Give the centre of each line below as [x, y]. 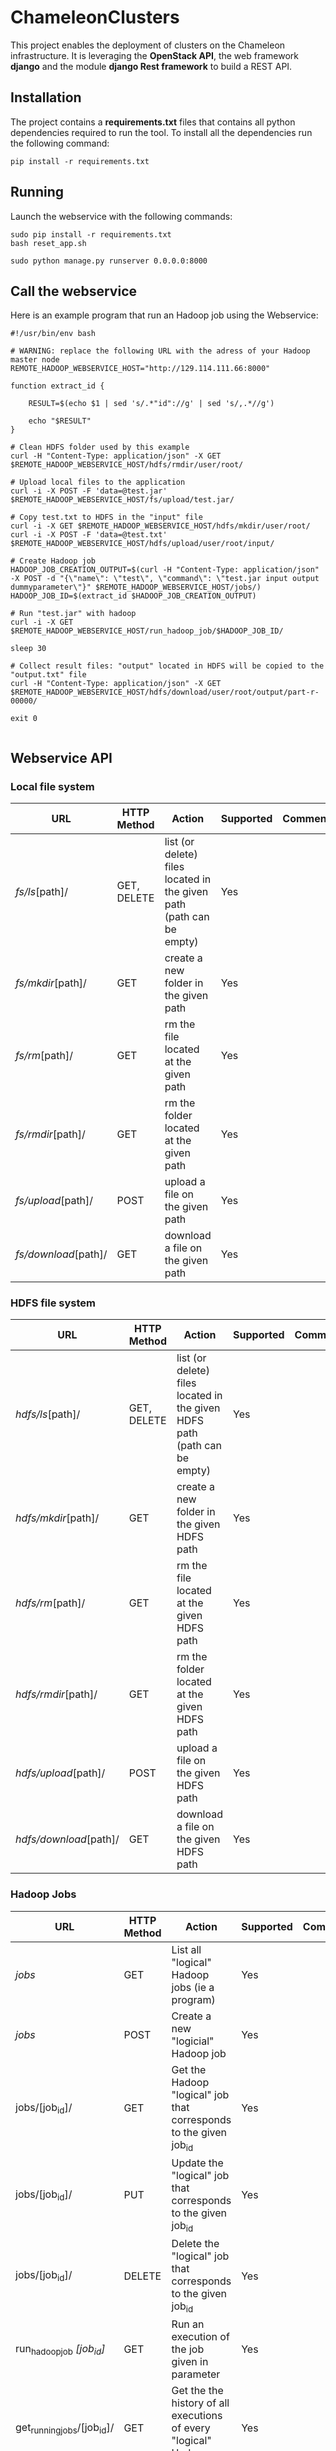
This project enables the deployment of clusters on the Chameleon [148, 45]
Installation [46, 97]
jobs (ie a [193, 1987]
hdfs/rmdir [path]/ [56, 1694]
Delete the [195, 2244]
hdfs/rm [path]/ [50, 1603]
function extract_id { [57, 386]
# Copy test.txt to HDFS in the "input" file [106, 517]
